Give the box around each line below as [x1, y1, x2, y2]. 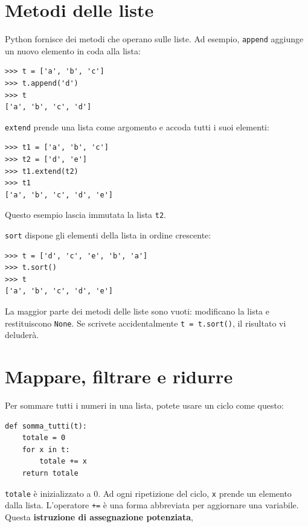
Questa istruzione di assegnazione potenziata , [5, 510, 193, 523]
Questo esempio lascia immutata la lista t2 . [5, 208, 166, 221]
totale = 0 [22, 433, 66, 442]
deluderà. [5, 328, 39, 341]
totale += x [39, 457, 88, 466]
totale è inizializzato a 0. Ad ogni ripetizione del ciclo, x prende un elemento [5, 487, 292, 499]
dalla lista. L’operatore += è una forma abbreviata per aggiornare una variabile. [5, 499, 299, 511]
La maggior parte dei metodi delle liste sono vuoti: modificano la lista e [5, 305, 269, 318]
